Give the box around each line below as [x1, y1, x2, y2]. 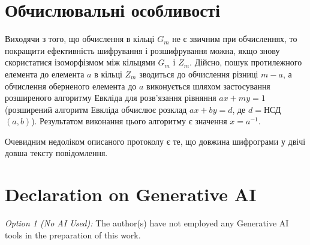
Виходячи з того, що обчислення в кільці [5, 32, 155, 45]
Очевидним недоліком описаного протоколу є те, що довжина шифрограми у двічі [5, 135, 306, 147]
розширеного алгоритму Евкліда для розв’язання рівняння [5, 91, 216, 104]
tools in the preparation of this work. [5, 228, 141, 241]
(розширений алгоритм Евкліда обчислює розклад [5, 103, 187, 115]
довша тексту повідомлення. [5, 147, 108, 159]
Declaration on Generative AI [5, 182, 257, 207]
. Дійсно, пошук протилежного [189, 56, 302, 68]
